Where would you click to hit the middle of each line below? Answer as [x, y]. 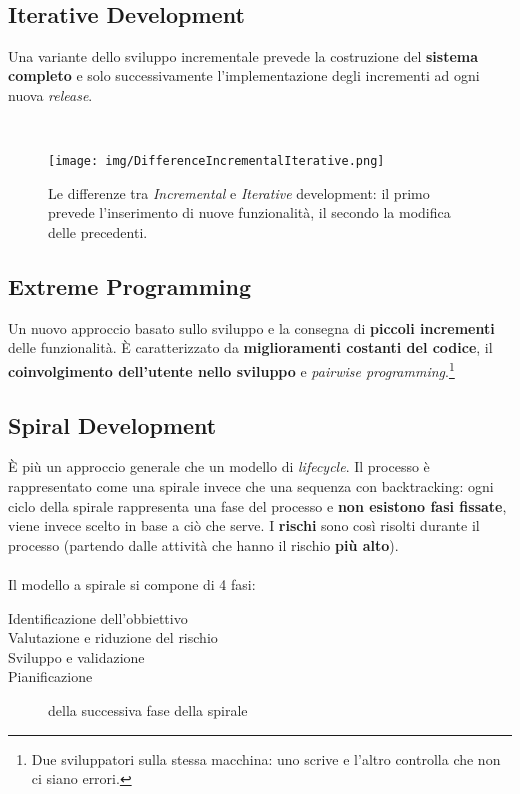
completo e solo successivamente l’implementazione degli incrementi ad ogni [244, 75]
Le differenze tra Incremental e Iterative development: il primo [239, 192]
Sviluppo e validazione [76, 656]
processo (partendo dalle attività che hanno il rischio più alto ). [203, 544]
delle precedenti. [98, 232]
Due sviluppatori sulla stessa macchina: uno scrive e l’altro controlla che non [266, 758]
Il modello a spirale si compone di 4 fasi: [132, 584]
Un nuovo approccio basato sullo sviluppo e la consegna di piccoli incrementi [251, 327]
